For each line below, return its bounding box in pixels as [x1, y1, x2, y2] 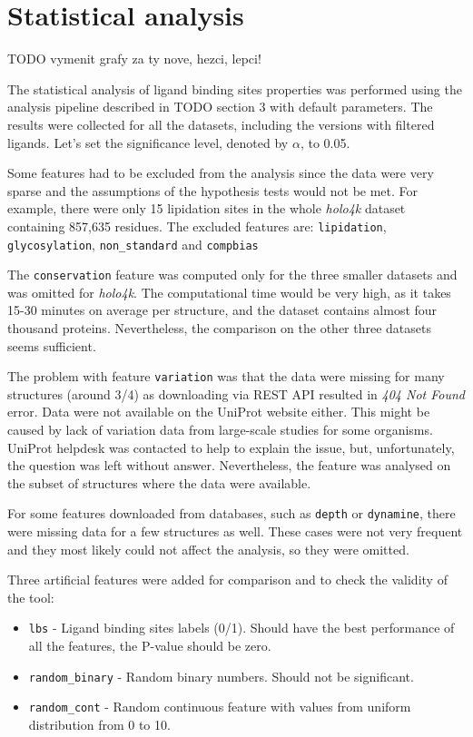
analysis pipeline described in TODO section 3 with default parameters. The [7, 97, 433, 116]
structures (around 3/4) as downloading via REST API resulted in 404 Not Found [7, 384, 465, 403]
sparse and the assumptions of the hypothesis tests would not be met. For [7, 181, 419, 200]
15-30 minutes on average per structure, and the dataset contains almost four [7, 300, 438, 319]
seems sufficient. [7, 336, 96, 355]
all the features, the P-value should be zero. [28, 636, 271, 655]
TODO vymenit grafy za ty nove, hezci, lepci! [7, 49, 261, 68]
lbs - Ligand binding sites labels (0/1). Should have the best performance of [28, 618, 455, 637]
